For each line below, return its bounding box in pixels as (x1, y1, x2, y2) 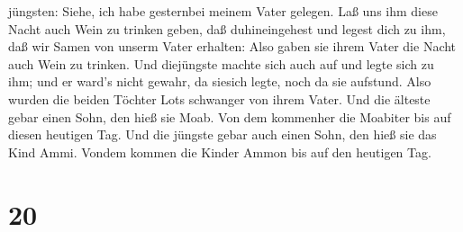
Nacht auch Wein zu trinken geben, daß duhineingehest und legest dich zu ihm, (8, 19, 446, 38)
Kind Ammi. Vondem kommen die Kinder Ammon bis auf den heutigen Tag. (8, 142, 431, 161)
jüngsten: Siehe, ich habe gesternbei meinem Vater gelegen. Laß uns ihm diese (8, 2, 438, 20)
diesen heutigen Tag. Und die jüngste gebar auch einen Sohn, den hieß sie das (8, 125, 437, 144)
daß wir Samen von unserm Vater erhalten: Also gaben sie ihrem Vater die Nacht (8, 37, 457, 56)
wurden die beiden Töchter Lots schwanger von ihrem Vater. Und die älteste (8, 89, 431, 108)
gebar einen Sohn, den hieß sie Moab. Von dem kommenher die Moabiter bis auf (8, 107, 451, 126)
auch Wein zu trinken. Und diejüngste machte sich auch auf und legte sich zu (8, 54, 434, 73)
